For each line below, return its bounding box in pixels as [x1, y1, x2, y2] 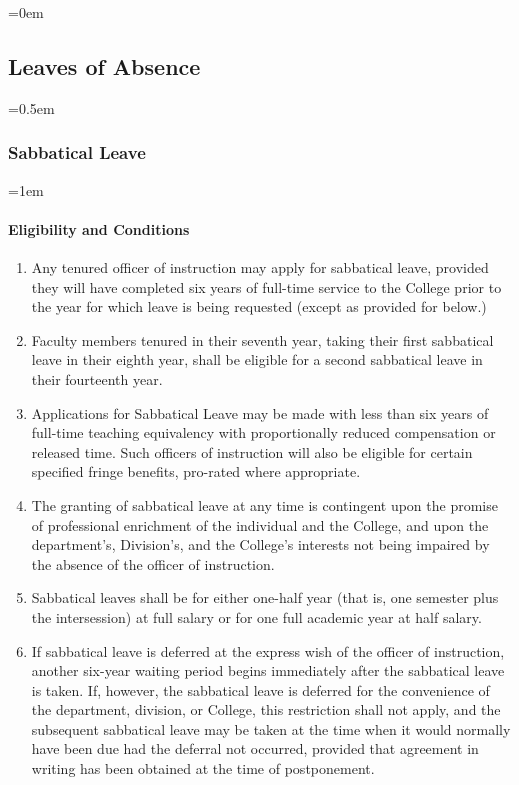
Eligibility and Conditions [8, 218, 190, 239]
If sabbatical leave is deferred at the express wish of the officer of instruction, [31, 640, 505, 661]
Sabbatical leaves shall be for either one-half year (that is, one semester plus [31, 587, 499, 608]
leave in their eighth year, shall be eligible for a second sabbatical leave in [31, 349, 483, 370]
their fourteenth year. [31, 368, 163, 389]
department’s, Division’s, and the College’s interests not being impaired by [31, 534, 490, 555]
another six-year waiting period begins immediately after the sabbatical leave [31, 660, 505, 681]
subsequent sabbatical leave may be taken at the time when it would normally [31, 718, 511, 739]
